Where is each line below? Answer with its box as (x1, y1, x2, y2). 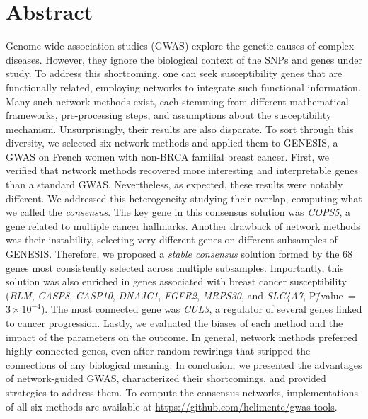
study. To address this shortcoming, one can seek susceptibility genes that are (6, 66, 343, 81)
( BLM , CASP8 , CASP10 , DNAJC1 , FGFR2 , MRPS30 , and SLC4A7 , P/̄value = (6, 287, 356, 302)
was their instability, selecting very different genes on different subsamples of (6, 232, 338, 247)
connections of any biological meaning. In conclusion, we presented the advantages (6, 357, 362, 372)
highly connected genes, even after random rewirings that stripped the (6, 343, 311, 358)
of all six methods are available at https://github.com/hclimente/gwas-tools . (6, 398, 338, 413)
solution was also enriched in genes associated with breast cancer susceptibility (6, 274, 347, 289)
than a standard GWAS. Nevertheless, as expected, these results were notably (6, 177, 343, 192)
